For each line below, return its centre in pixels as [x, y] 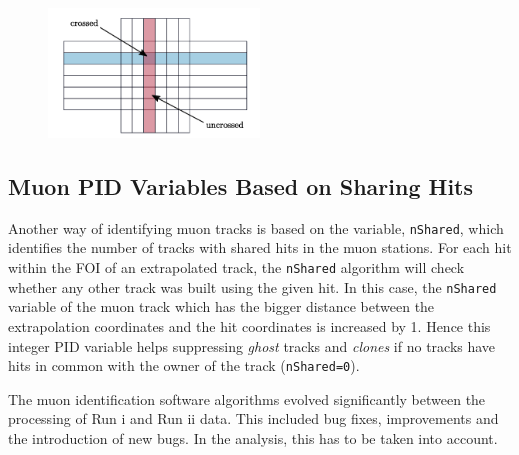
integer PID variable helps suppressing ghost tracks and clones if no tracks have [252, 345]
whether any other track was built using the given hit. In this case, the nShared [252, 286]
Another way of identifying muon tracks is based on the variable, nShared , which [256, 227]
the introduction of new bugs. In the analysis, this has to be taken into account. [253, 437]
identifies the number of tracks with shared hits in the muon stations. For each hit [260, 247]
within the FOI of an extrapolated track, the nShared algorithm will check [236, 267]
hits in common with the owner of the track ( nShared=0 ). [184, 365]
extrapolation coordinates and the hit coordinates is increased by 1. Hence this [249, 325]
